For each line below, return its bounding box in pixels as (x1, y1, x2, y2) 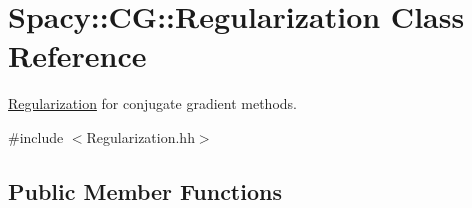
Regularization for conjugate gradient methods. (8, 93, 297, 114)
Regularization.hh (86, 126, 195, 147)
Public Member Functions (8, 175, 282, 206)
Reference (8, 35, 147, 76)
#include (8, 126, 64, 147)
